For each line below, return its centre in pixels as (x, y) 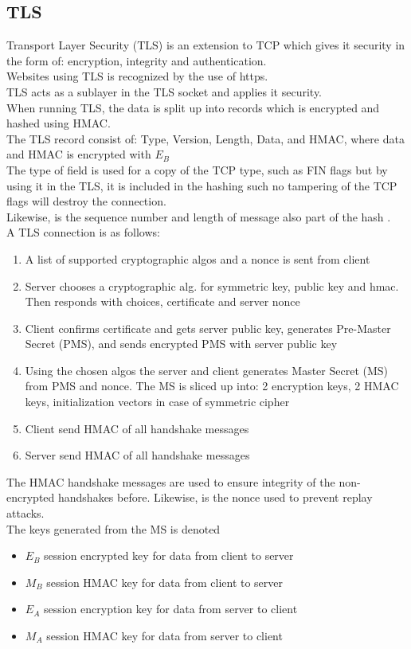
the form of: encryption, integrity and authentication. (137, 60)
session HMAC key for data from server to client (164, 636)
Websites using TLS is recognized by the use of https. (137, 76)
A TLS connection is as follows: (83, 232)
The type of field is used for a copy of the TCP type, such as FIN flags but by (197, 169)
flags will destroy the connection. (86, 201)
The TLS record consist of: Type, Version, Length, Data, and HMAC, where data (205, 138)
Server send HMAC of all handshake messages (137, 455)
